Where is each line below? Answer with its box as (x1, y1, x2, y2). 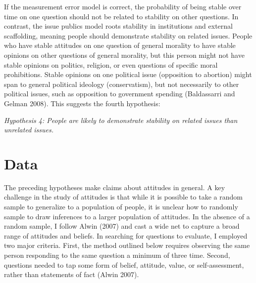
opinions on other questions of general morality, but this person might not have (4, 49, 245, 60)
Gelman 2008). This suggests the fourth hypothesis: (4, 98, 160, 108)
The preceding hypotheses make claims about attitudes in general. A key (4, 182, 225, 192)
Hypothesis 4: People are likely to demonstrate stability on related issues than (4, 115, 238, 125)
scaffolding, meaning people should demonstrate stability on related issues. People (4, 30, 253, 40)
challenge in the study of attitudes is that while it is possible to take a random (4, 192, 243, 202)
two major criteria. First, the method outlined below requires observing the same (4, 240, 250, 250)
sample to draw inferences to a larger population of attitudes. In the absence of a (4, 211, 250, 221)
